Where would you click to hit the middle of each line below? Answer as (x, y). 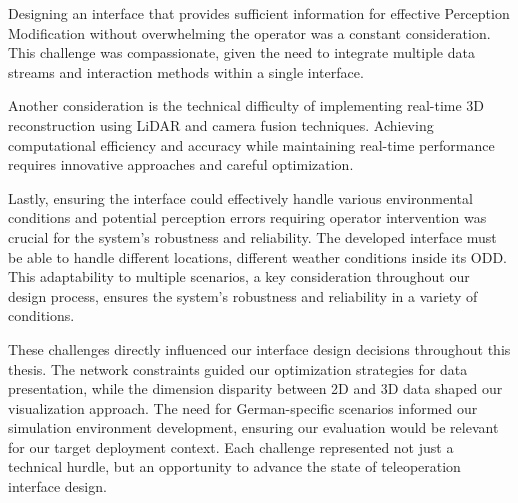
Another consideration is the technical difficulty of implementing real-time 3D (246, 105)
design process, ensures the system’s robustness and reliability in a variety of (243, 295)
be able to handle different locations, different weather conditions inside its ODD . (258, 256)
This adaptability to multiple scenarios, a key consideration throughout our (239, 276)
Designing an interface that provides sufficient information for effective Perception (259, 13)
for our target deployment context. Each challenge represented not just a (231, 446)
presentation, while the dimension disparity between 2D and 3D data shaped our (255, 388)
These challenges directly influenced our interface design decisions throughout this (259, 348)
